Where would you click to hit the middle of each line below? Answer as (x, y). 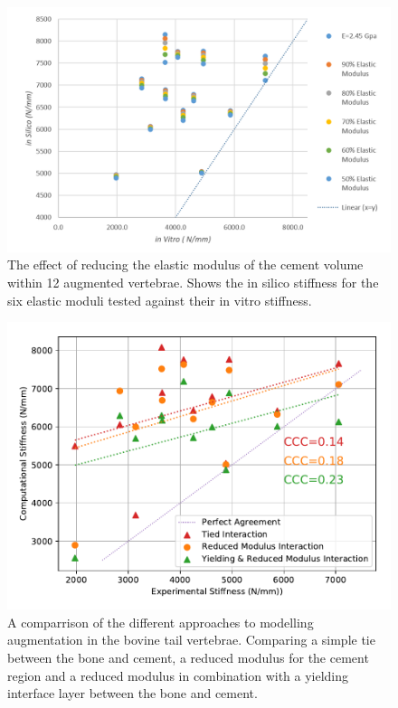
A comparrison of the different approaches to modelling (161, 622)
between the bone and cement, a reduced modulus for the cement (188, 657)
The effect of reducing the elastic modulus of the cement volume (185, 264)
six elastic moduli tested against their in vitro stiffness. (160, 300)
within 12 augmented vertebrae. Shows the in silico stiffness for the (193, 282)
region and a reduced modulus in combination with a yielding (178, 675)
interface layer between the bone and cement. (133, 693)
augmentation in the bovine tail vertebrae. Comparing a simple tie (191, 640)
